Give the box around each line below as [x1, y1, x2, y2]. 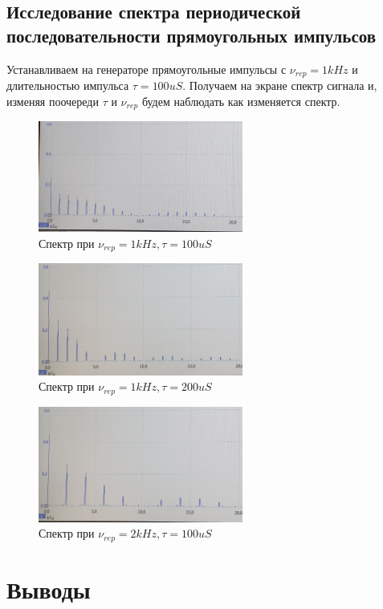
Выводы [6, 572, 91, 605]
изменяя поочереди [6, 92, 99, 109]
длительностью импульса [6, 77, 129, 94]
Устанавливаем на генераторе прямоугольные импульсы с [6, 60, 287, 77]
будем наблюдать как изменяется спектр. [141, 92, 340, 109]
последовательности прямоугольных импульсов [6, 22, 377, 47]
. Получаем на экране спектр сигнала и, [182, 77, 377, 94]
